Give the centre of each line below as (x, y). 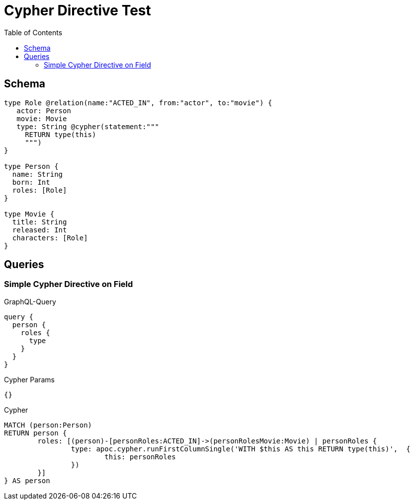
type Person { (31, 166)
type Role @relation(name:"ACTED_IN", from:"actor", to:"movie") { (138, 103)
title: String (40, 222)
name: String (38, 174)
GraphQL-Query (30, 301)
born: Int (31, 182)
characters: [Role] (50, 238)
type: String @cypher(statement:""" (88, 126)
